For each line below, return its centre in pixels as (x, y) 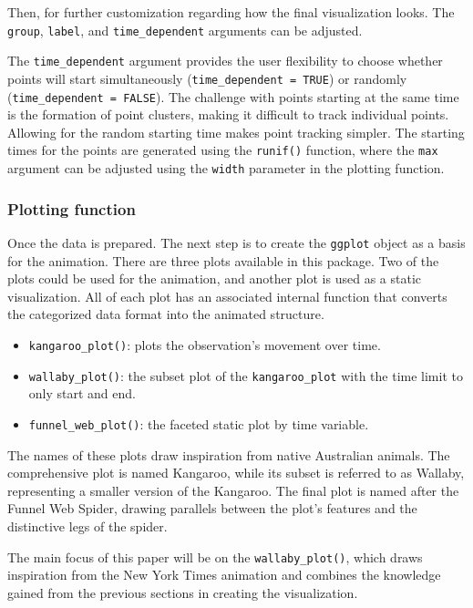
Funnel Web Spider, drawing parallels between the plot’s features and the (212, 508)
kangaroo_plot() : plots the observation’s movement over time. (205, 344)
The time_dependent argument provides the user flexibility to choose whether (225, 61)
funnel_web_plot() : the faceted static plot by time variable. (199, 423)
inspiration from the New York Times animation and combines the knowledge (224, 575)
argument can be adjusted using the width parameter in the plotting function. (226, 168)
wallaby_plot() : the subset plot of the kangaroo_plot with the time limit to (246, 375)
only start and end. (82, 393)
